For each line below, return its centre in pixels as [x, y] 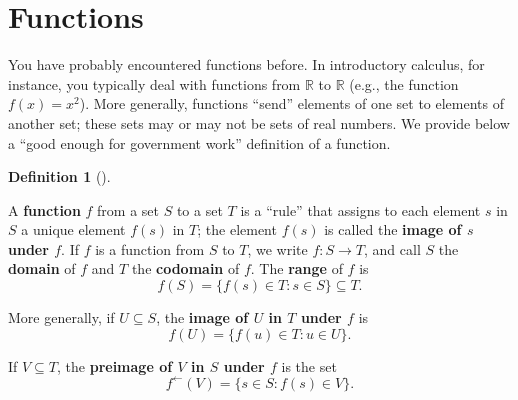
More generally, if [61, 317]
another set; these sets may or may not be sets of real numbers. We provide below [259, 122]
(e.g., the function [404, 83]
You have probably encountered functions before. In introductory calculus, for [246, 64]
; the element [237, 229]
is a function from [150, 248]
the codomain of [185, 268]
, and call [392, 248]
